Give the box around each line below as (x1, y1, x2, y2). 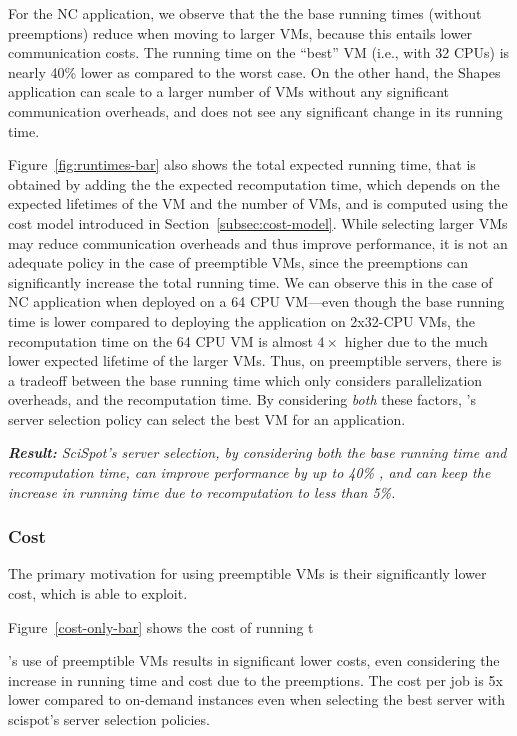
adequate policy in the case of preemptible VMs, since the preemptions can (8, 252, 469, 273)
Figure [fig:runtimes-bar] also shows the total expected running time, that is (8, 154, 476, 175)
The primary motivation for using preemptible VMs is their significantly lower (8, 563, 487, 584)
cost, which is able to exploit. (8, 583, 188, 604)
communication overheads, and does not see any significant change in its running (8, 100, 503, 121)
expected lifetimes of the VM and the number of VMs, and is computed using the (8, 193, 508, 214)
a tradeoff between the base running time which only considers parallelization (8, 369, 483, 390)
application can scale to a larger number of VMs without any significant (8, 81, 449, 102)
